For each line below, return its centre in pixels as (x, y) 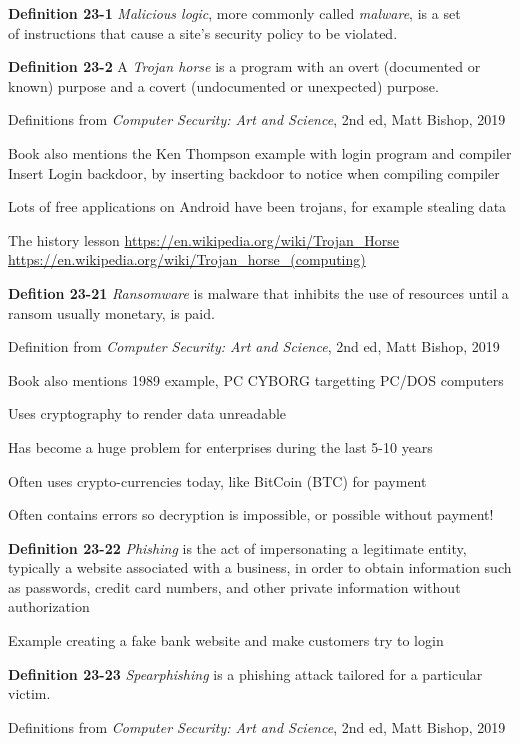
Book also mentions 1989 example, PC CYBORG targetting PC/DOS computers (256, 379)
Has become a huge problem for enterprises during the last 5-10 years (220, 446)
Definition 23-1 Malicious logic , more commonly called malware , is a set (234, 13)
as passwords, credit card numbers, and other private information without (234, 586)
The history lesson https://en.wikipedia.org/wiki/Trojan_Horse (204, 239)
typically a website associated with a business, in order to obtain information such (260, 567)
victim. (29, 693)
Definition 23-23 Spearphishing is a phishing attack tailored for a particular (245, 673)
